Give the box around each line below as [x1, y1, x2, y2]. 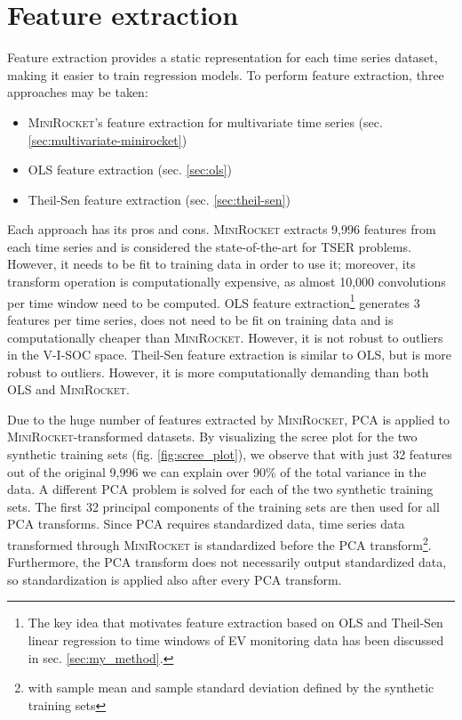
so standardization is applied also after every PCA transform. [7, 570, 342, 588]
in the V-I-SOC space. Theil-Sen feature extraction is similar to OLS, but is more [7, 345, 451, 364]
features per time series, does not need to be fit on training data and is [7, 310, 394, 328]
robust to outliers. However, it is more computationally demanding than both [7, 362, 429, 381]
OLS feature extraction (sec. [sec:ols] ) [28, 160, 232, 179]
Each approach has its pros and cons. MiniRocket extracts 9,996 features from [7, 220, 436, 239]
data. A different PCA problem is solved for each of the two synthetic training [7, 480, 434, 498]
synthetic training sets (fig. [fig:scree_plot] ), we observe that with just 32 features [7, 445, 452, 464]
